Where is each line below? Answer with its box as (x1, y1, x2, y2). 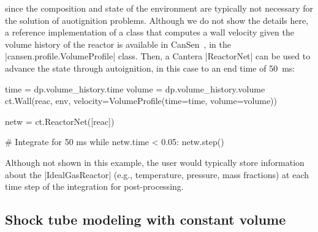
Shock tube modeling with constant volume (5, 210, 286, 229)
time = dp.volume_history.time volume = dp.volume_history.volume (5, 82, 265, 95)
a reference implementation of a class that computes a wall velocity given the (5, 26, 294, 39)
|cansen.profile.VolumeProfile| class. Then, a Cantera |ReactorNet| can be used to (5, 50, 311, 62)
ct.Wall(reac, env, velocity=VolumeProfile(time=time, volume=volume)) (5, 94, 278, 107)
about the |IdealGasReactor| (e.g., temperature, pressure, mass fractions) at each (5, 168, 309, 181)
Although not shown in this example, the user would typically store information (5, 155, 305, 168)
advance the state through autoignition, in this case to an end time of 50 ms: (5, 61, 295, 74)
